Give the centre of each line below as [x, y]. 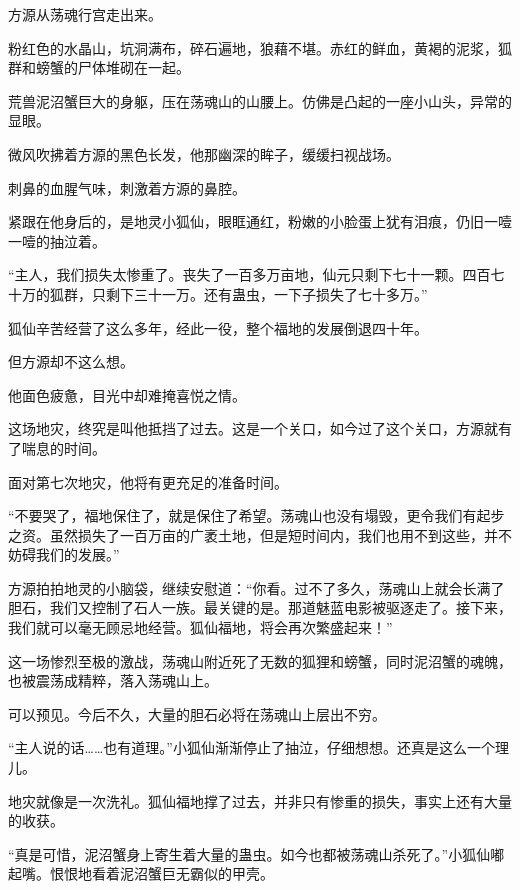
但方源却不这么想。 [71, 361]
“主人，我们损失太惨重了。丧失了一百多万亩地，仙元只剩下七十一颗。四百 [249, 274]
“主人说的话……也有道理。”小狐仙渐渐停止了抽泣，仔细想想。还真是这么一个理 [258, 747]
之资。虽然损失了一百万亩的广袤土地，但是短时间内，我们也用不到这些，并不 [260, 534]
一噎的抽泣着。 [57, 240]
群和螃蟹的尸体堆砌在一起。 [99, 67]
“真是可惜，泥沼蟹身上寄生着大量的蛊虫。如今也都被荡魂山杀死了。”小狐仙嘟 [256, 853]
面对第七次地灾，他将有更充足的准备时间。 [148, 481]
